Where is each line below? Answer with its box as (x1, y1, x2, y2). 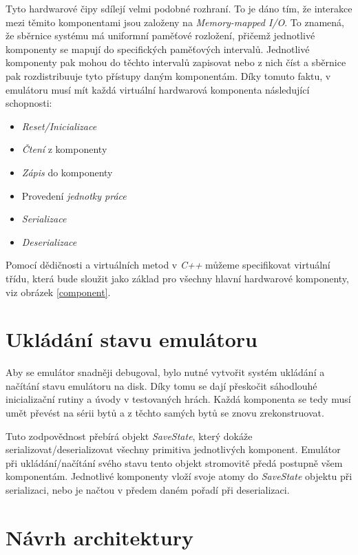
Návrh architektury (6, 523, 193, 551)
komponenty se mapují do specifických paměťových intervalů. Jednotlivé (6, 41, 310, 56)
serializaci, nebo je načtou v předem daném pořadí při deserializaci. (6, 482, 290, 496)
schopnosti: (6, 96, 52, 110)
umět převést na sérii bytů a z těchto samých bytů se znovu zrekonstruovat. (6, 406, 324, 419)
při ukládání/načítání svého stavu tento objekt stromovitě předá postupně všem (6, 455, 343, 470)
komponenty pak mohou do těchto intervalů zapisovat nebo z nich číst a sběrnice (6, 55, 346, 70)
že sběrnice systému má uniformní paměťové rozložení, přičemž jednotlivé (6, 28, 315, 43)
